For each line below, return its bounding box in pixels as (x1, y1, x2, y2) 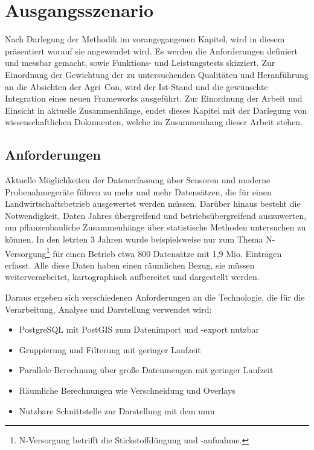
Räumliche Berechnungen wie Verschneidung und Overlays (19, 384, 235, 397)
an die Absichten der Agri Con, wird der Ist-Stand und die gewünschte (5, 80, 268, 93)
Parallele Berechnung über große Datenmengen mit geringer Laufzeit (19, 364, 274, 376)
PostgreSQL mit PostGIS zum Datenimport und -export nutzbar (19, 323, 259, 336)
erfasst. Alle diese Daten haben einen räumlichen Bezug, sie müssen (5, 258, 255, 271)
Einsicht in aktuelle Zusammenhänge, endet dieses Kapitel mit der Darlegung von (5, 103, 307, 116)
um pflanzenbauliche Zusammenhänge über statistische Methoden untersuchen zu (5, 221, 306, 233)
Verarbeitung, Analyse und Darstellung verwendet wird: (5, 302, 212, 315)
